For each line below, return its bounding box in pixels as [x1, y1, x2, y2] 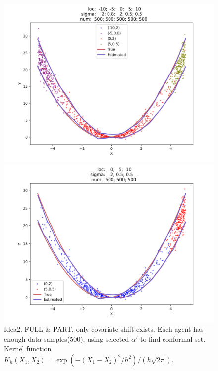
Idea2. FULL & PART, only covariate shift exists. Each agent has [4, 324, 204, 334]
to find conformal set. [140, 333, 206, 344]
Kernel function [4, 343, 52, 354]
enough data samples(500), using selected [4, 333, 129, 344]
